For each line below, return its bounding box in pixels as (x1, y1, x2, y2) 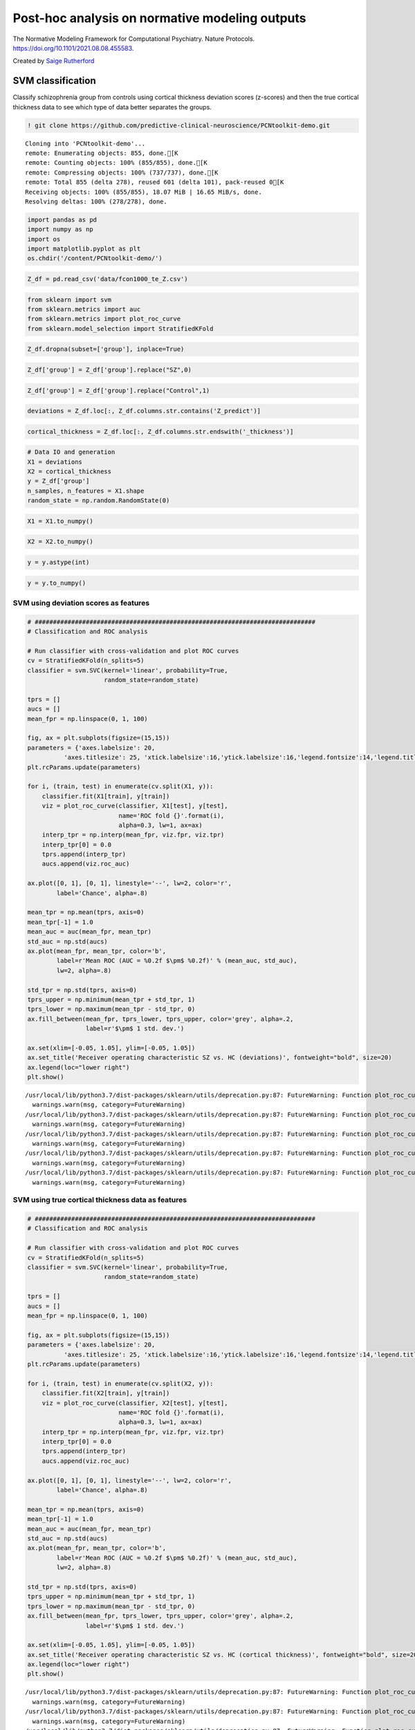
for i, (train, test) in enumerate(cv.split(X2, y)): (27, 1379, 214, 1387)
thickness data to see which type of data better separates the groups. (12, 102, 212, 111)
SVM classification (12, 75, 96, 86)
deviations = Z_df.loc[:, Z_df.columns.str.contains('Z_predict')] (27, 407, 261, 415)
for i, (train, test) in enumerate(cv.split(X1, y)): (27, 783, 214, 790)
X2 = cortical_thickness (27, 468, 112, 475)
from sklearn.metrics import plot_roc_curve (27, 315, 181, 323)
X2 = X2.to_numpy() (27, 538, 93, 546)
